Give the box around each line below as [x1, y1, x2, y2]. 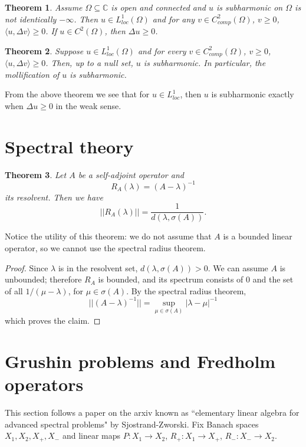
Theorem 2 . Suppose [5, 44, 84, 57]
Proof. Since [5, 261, 48, 274]
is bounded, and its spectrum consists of [98, 273, 244, 285]
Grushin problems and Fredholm [5, 349, 276, 373]
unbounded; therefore [5, 273, 82, 285]
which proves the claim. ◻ [5, 314, 101, 327]
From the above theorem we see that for [5, 88, 150, 100]
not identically [5, 12, 57, 25]
